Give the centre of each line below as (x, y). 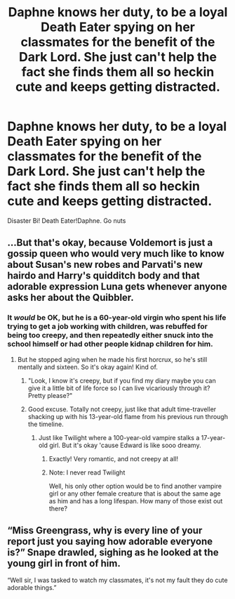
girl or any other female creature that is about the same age (135, 494)
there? (58, 508)
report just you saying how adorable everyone (110, 542)
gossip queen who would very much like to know (116, 254)
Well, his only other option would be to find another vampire (135, 486)
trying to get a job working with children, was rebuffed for (108, 326)
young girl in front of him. (64, 563)
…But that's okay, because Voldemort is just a (110, 243)
